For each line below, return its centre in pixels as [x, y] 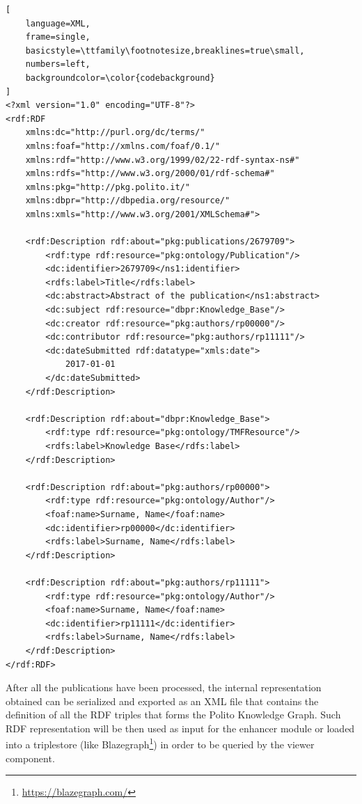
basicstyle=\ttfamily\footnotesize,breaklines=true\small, [165, 50]
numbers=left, [58, 64]
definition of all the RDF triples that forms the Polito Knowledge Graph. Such [173, 715]
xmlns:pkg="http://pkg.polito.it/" [108, 187]
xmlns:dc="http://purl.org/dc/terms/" [115, 133]
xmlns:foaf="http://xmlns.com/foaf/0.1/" [123, 146]
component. [30, 758]
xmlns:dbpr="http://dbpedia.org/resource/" [128, 201]
